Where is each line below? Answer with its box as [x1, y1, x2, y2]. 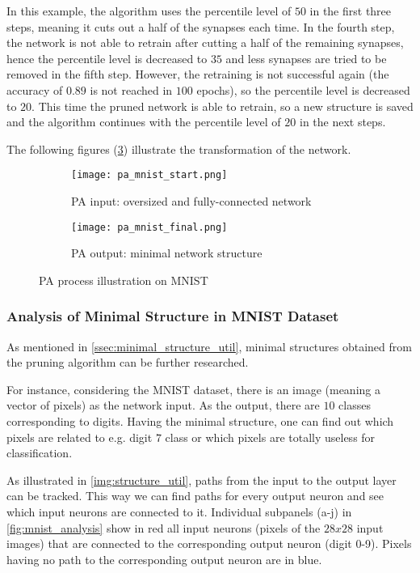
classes [338, 397, 371, 414]
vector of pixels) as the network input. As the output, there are [6, 397, 320, 414]
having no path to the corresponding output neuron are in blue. [6, 550, 322, 567]
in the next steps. [299, 113, 386, 130]
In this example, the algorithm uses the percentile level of [6, 2, 292, 19]
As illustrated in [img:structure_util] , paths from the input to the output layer [6, 471, 397, 488]
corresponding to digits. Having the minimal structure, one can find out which [6, 413, 394, 430]
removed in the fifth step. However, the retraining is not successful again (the [6, 66, 389, 83]
